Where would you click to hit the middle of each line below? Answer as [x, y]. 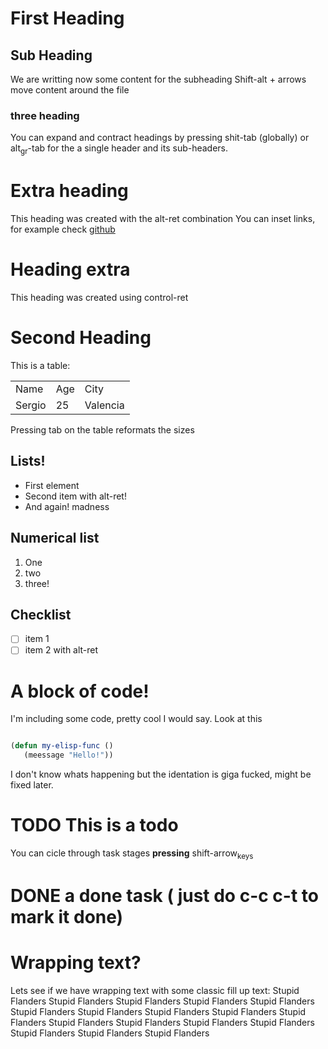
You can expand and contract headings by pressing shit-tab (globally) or [160, 138]
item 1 [37, 639]
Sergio [31, 405]
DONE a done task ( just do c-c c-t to [164, 896]
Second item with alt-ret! [75, 496]
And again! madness [67, 506]
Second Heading [81, 338]
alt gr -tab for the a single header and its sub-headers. [119, 149]
